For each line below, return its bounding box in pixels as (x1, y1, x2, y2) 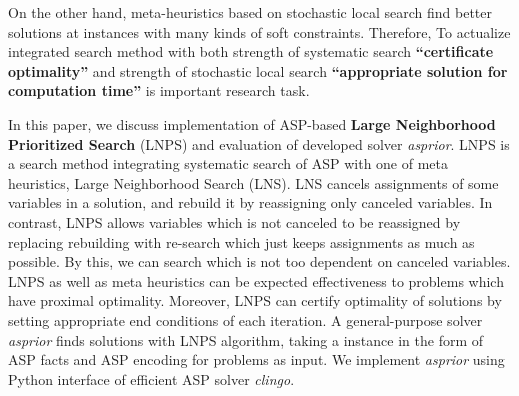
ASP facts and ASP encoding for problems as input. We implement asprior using (8, 349, 505, 370)
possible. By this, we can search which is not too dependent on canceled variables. (8, 251, 511, 272)
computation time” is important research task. (8, 80, 310, 101)
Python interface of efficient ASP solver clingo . (8, 368, 295, 389)
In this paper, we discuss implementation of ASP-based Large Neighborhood (8, 113, 496, 134)
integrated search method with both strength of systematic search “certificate (8, 41, 494, 62)
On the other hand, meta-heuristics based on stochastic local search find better (8, 2, 492, 22)
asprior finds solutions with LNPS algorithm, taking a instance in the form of (8, 329, 484, 350)
